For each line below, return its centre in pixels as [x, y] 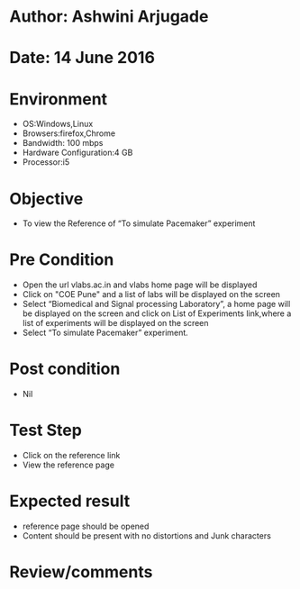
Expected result [70, 501]
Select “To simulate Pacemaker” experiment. [105, 333]
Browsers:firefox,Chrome [68, 133]
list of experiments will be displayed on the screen [115, 323]
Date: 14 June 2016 [82, 58]
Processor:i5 [46, 162]
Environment [59, 99]
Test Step [46, 430]
